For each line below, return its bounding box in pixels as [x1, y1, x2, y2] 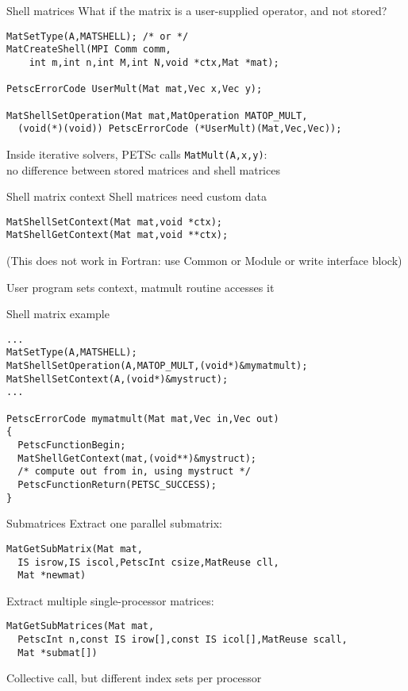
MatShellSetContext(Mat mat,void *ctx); [6, 216, 223, 228]
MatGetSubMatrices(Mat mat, [6, 620, 155, 632]
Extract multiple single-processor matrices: [6, 592, 214, 608]
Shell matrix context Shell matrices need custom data [6, 188, 268, 205]
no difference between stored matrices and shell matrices [6, 161, 280, 178]
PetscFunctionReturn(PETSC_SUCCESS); [17, 479, 217, 490]
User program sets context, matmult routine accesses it [6, 278, 275, 295]
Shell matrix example [6, 305, 110, 322]
